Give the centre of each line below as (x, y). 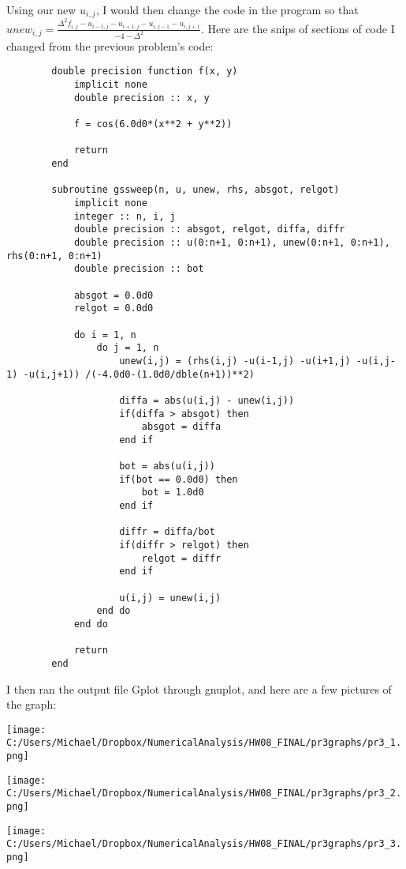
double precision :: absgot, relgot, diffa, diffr (209, 229)
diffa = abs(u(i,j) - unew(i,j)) (207, 400)
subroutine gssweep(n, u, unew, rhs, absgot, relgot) (196, 190)
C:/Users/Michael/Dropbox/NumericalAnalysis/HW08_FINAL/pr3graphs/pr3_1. (204, 743)
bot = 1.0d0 (173, 493)
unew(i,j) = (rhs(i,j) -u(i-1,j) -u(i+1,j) (235, 361)
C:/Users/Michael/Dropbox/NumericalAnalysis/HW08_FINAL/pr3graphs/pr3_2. (204, 794)
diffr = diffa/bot (167, 532)
